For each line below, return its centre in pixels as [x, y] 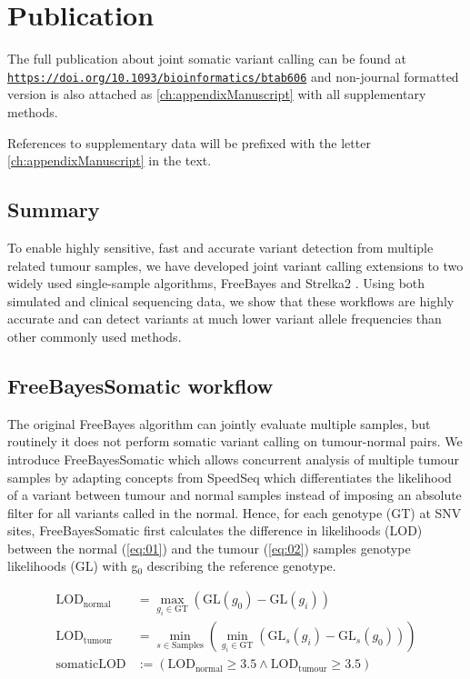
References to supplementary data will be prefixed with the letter [189, 142]
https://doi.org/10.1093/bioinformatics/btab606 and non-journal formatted [233, 76]
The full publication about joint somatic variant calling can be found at [207, 59]
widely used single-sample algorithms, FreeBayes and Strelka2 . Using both [216, 283]
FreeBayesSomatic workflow [140, 385]
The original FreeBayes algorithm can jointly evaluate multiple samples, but [219, 423]
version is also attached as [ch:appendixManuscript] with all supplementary [217, 94]
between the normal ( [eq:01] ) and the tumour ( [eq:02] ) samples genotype [209, 548]
